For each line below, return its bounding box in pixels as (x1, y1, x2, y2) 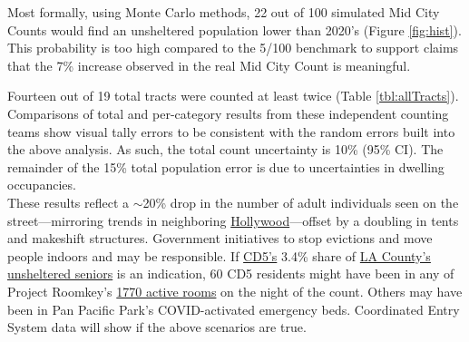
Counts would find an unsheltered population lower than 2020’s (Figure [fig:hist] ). (7, 20, 462, 39)
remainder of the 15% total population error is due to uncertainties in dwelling (7, 157, 445, 176)
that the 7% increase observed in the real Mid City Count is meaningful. (7, 55, 411, 74)
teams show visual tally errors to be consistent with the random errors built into (7, 122, 455, 141)
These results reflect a (7, 192, 130, 211)
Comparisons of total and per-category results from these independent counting (7, 103, 449, 122)
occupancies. (7, 175, 76, 194)
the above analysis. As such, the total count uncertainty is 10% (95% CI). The (7, 140, 444, 159)
